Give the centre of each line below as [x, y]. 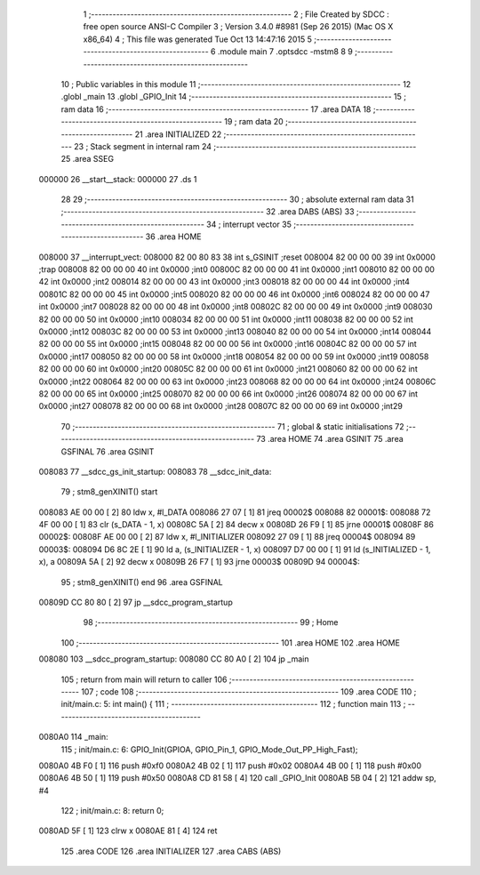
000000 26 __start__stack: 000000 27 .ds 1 [118, 179]
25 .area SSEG [88, 159]
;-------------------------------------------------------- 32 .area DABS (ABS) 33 [208, 212]
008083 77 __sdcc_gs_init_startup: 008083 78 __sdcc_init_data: [155, 471]
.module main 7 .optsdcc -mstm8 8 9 [285, 52]
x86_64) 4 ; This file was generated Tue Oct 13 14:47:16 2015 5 [198, 39]
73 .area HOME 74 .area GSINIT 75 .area [330, 439]
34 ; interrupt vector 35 [249, 224]
